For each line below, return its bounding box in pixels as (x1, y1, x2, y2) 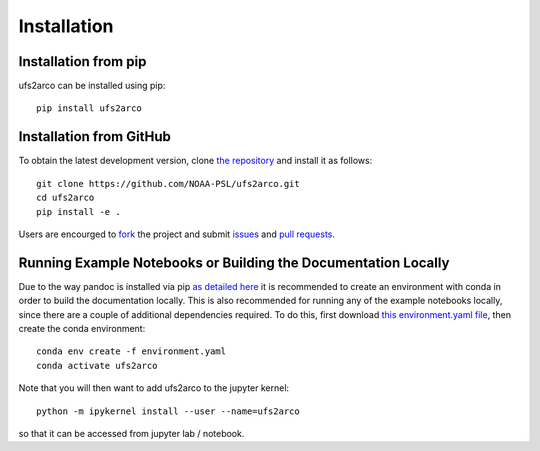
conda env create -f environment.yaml (36, 346, 227, 357)
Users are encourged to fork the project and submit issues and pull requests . (18, 228, 335, 240)
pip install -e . (36, 206, 121, 217)
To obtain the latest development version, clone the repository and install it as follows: (18, 155, 373, 167)
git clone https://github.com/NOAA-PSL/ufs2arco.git (36, 178, 300, 189)
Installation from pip (18, 53, 147, 70)
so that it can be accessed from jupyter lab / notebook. (18, 427, 245, 439)
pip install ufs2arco (36, 103, 142, 114)
